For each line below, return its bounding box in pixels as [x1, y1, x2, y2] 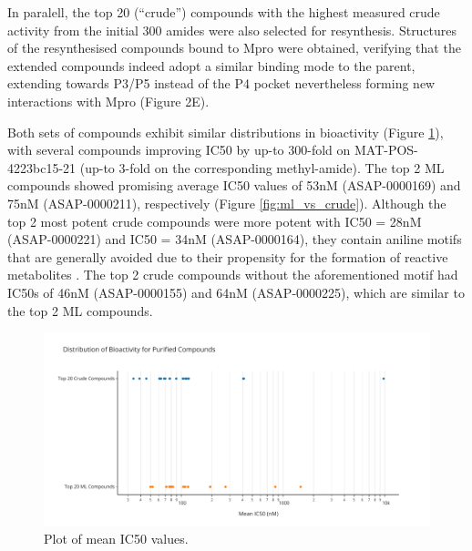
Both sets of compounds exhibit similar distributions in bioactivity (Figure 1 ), [7, 122, 444, 141]
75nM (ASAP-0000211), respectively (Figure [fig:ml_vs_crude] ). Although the [7, 193, 446, 212]
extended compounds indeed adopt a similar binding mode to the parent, [7, 56, 416, 75]
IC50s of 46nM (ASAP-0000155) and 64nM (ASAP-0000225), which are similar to [7, 282, 465, 301]
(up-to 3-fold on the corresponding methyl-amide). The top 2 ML [79, 158, 445, 177]
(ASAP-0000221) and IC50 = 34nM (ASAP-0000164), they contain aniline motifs [7, 230, 462, 249]
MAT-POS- [354, 140, 418, 159]
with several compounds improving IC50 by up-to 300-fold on [7, 140, 351, 159]
